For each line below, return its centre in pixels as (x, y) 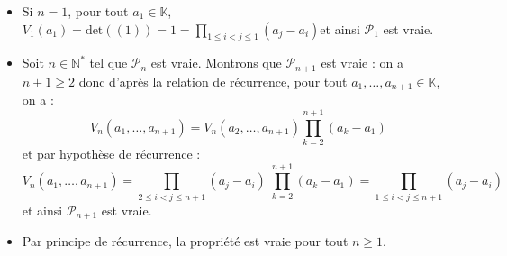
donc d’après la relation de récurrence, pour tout (213, 81)
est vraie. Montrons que (216, 63)
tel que (109, 63)
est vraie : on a (362, 63)
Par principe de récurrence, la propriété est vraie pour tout (185, 241)
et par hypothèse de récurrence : (111, 154)
